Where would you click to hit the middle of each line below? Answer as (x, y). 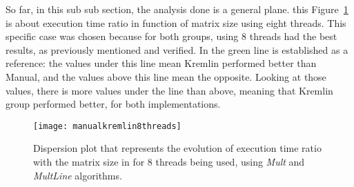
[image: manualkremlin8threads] (107, 126)
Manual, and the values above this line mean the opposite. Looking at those (166, 76)
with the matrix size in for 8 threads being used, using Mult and (169, 161)
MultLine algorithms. (78, 175)
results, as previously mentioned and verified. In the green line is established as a (177, 49)
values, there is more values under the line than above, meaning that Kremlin (169, 90)
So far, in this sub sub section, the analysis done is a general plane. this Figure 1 (177, 9)
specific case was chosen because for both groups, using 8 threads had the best (171, 36)
